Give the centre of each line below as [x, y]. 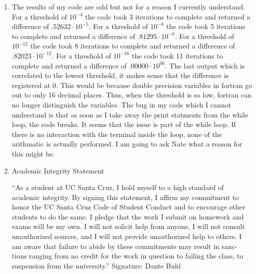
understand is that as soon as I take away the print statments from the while [130, 114]
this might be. [33, 153]
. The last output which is [205, 65]
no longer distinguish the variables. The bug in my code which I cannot [121, 104]
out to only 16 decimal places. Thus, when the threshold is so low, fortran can [132, 95]
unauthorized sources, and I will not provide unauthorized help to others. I [127, 236]
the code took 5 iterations [206, 26]
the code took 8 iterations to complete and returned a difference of [133, 46]
